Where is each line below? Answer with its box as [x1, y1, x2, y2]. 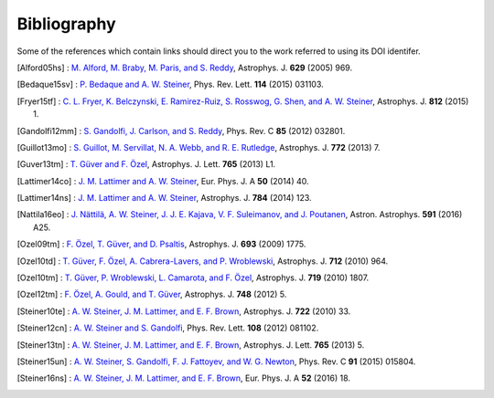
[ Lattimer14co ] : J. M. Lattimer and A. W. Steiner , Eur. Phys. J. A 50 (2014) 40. [16, 175, 309, 186]
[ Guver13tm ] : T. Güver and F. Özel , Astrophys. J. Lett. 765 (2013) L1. [16, 159, 276, 170]
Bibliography [16, 14, 116, 34]
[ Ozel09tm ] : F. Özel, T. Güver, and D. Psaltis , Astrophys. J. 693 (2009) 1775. [16, 238, 306, 250]
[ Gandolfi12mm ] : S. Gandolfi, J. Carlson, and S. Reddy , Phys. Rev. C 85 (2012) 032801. [16, 125, 346, 136]
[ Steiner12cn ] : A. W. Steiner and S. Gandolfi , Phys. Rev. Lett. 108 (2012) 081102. [16, 322, 319, 333]
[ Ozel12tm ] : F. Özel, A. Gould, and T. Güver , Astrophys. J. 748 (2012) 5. [16, 288, 287, 300]
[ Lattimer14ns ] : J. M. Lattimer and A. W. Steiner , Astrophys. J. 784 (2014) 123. [16, 193, 312, 204]
